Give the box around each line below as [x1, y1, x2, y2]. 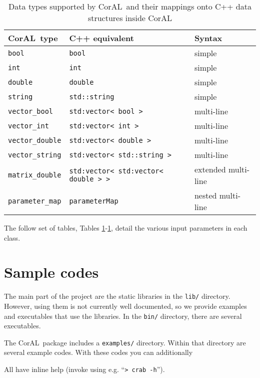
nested [194, 190, 217, 201]
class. [4, 232, 20, 243]
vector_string [8, 150, 61, 159]
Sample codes [4, 262, 99, 282]
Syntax [194, 32, 222, 44]
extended [194, 163, 226, 175]
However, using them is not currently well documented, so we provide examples [4, 300, 247, 311]
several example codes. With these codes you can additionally [4, 347, 193, 357]
